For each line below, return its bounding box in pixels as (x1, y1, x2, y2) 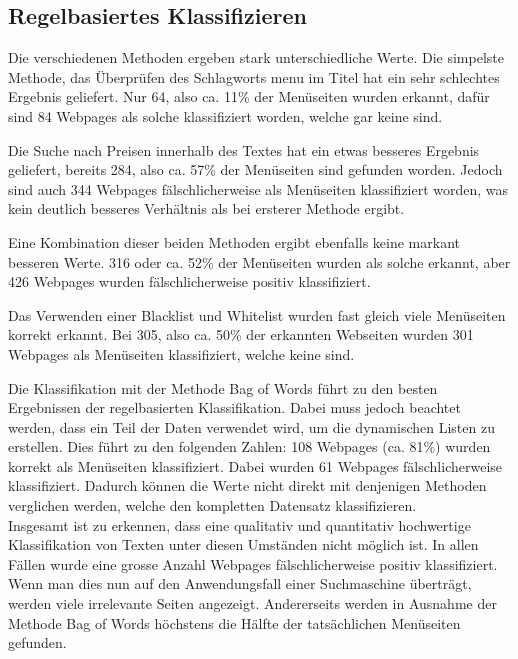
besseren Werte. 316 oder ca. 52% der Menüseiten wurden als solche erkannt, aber (8, 251, 511, 272)
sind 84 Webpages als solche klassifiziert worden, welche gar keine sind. (8, 105, 443, 126)
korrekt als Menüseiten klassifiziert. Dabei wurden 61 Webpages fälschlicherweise (8, 455, 503, 476)
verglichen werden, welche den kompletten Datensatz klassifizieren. (8, 495, 417, 516)
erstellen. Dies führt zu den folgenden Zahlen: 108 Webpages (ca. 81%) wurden (8, 436, 491, 457)
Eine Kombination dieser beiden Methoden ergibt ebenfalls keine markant (8, 231, 461, 252)
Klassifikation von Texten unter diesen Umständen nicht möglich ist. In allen (8, 534, 479, 555)
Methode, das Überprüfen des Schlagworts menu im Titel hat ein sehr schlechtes (8, 66, 500, 87)
